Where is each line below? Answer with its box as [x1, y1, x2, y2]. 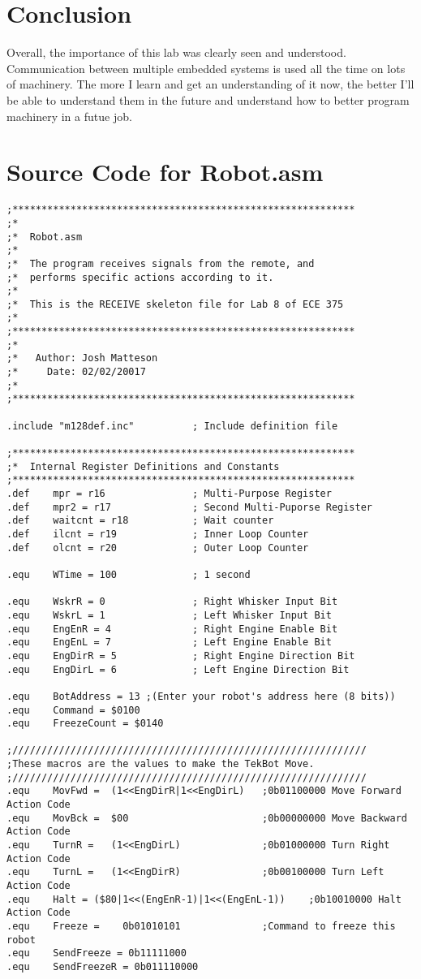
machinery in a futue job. [6, 107, 132, 124]
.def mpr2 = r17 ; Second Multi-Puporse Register [6, 501, 373, 513]
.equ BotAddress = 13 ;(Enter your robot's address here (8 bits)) [6, 690, 396, 702]
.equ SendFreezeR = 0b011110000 [6, 960, 199, 973]
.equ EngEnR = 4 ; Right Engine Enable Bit [6, 623, 338, 635]
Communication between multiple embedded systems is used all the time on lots [6, 59, 406, 76]
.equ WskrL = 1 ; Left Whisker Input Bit [6, 609, 332, 621]
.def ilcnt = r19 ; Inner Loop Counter [6, 528, 309, 540]
